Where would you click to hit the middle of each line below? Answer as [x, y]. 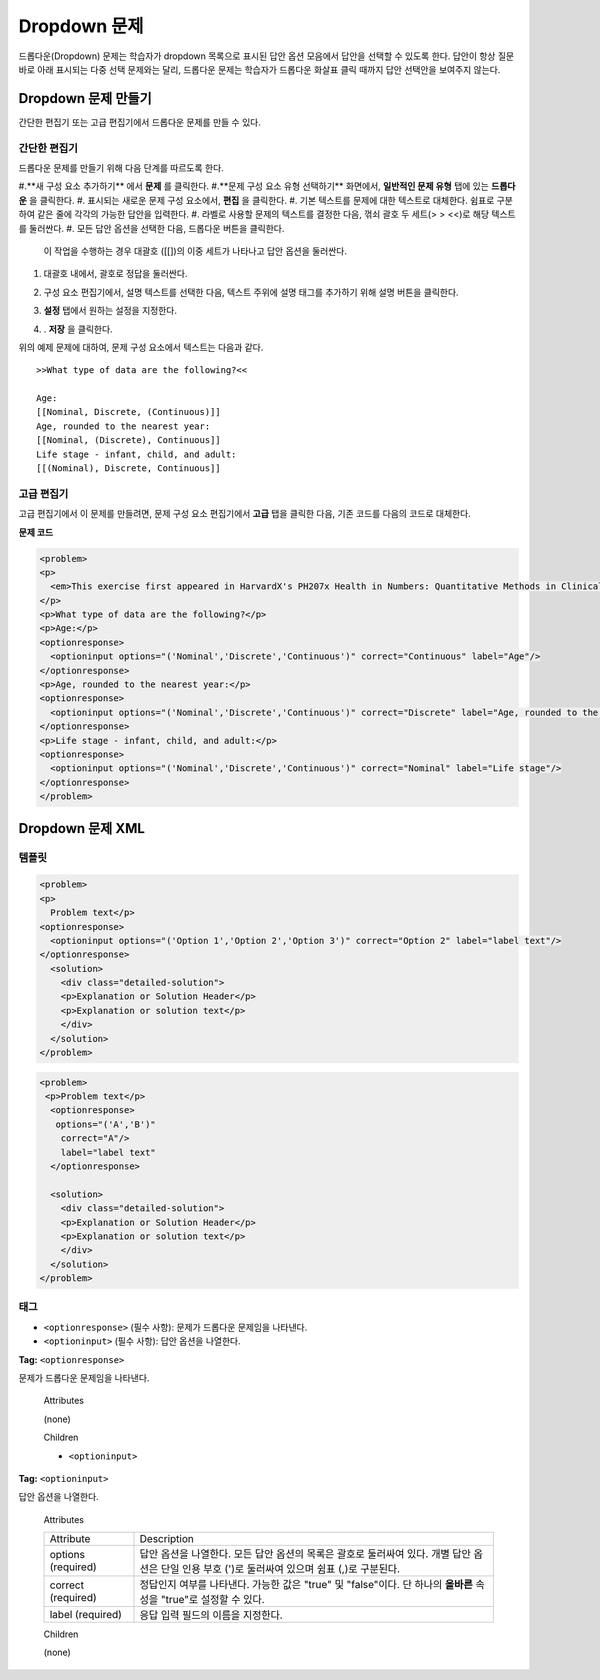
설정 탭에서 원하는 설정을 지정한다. [110, 311]
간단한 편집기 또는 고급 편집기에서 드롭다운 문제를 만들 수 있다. [140, 122]
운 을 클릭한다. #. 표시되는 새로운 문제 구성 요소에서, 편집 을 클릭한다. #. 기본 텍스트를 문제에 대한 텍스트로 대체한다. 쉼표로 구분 [266, 200]
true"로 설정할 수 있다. [215, 1600]
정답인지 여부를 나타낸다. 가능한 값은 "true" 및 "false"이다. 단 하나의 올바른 [306, 1585]
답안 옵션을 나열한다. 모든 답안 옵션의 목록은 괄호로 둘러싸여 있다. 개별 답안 [305, 1554]
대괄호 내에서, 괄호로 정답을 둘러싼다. [115, 274]
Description [166, 1539]
